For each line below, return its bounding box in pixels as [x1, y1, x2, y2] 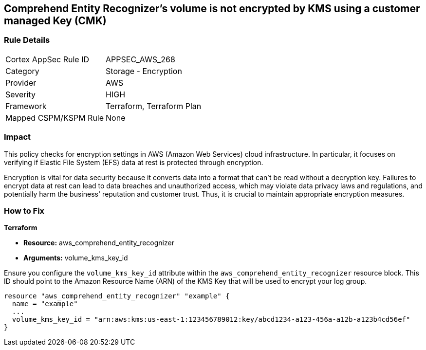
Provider [5, 77, 37, 88]
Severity [5, 89, 36, 99]
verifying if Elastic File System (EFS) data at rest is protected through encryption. [4, 158, 263, 166]
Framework [5, 101, 47, 111]
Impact [4, 132, 31, 142]
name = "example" [12, 300, 78, 308]
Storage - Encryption [106, 66, 182, 76]
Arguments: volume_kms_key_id [23, 254, 128, 262]
